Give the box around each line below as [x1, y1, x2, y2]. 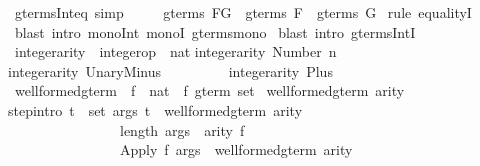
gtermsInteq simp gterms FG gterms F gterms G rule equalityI [14, 2, 472, 22]
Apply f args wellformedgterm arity [119, 139, 353, 160]
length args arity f [119, 119, 245, 140]
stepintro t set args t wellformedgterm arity [8, 99, 303, 120]
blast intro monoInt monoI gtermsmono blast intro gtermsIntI [14, 21, 416, 42]
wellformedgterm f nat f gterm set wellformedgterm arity [14, 80, 405, 101]
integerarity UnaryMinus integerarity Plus [8, 60, 333, 81]
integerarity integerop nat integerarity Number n [14, 41, 337, 62]
